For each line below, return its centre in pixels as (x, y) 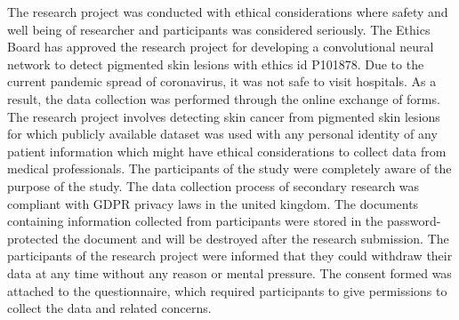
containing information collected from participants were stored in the (195, 221)
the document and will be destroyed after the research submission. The (256, 238)
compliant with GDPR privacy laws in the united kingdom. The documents (213, 203)
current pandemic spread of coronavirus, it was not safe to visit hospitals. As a (222, 81)
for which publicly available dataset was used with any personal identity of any (222, 134)
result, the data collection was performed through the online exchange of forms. (224, 98)
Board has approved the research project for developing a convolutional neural (221, 47)
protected (33, 238)
